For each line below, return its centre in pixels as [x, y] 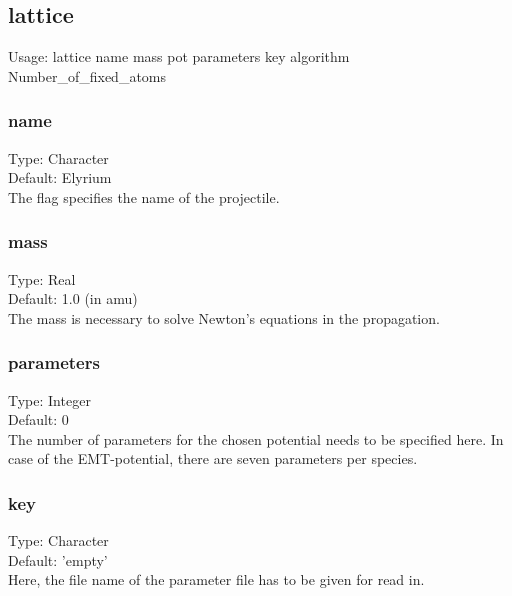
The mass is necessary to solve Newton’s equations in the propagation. [224, 317]
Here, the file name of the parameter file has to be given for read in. [216, 579]
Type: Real [42, 278]
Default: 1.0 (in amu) [73, 298]
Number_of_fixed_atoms [87, 75]
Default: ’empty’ [58, 559]
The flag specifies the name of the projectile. [144, 196]
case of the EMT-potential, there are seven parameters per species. [213, 458]
